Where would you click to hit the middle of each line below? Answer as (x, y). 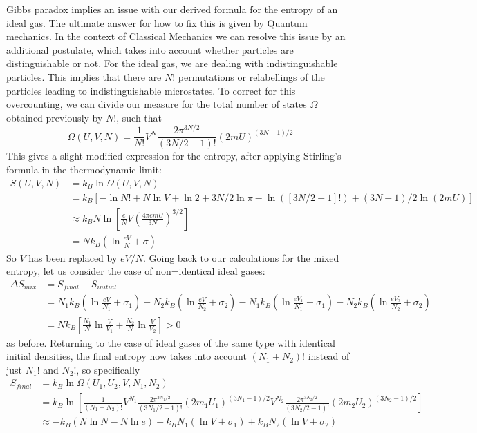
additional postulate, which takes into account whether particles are (150, 49)
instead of (329, 356)
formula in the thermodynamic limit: (84, 170)
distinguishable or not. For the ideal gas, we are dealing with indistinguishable (172, 63)
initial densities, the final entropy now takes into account (127, 356)
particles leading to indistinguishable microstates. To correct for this (151, 90)
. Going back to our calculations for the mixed (241, 257)
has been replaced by (73, 257)
